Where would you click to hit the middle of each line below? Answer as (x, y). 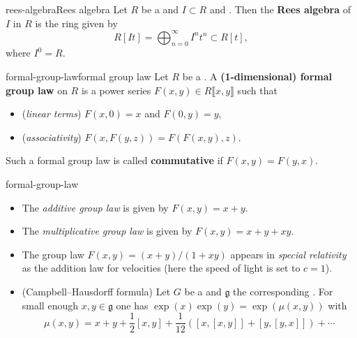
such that (257, 90)
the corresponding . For (283, 292)
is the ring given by (76, 23)
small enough (50, 305)
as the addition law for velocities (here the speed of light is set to (161, 268)
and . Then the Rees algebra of (280, 9)
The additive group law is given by (95, 207)
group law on (37, 90)
